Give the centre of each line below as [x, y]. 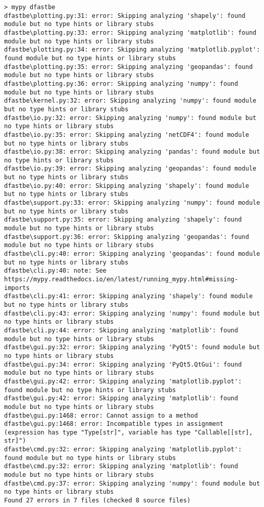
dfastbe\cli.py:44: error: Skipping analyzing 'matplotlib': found [121, 330]
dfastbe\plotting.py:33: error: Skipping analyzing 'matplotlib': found [130, 32]
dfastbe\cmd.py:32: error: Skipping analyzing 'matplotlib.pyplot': [123, 450]
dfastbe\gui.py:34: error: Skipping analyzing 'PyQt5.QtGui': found [123, 364]
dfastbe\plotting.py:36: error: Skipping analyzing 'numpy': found [121, 83]
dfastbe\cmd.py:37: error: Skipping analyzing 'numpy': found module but [132, 483]
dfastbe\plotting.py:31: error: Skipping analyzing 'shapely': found [125, 16]
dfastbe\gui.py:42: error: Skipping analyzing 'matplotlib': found [121, 399]
